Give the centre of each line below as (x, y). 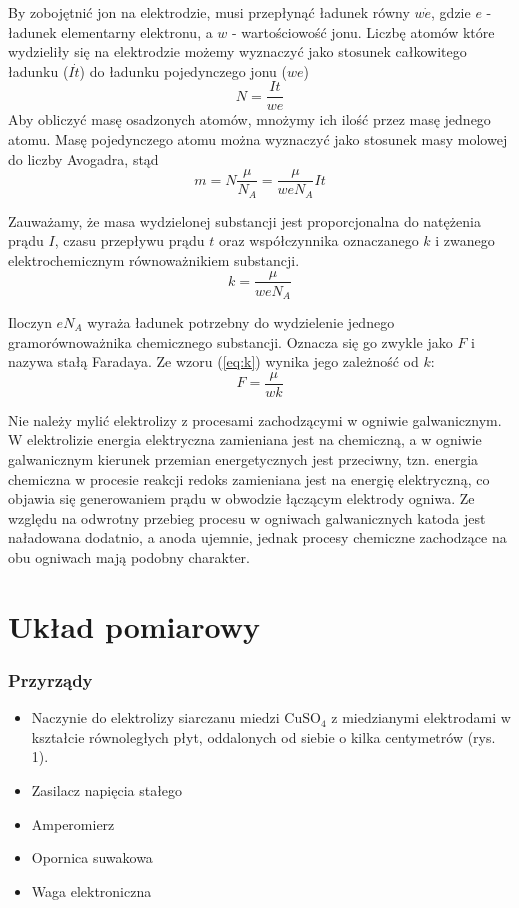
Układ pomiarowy (134, 625)
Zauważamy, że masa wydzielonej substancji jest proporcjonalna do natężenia (244, 220)
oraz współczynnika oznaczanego (319, 240)
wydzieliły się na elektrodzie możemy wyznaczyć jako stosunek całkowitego (237, 51)
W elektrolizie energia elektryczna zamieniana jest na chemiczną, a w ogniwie (245, 439)
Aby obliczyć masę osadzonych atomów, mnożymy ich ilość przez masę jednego (249, 119)
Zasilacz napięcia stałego (107, 790)
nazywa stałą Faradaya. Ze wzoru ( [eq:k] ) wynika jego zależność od (213, 361)
